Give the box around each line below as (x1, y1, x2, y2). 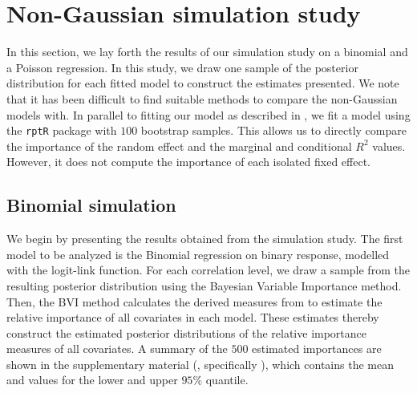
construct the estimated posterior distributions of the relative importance (6, 324, 367, 341)
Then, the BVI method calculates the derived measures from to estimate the (6, 293, 383, 310)
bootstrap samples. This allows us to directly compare (140, 122, 407, 139)
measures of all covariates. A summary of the (6, 340, 228, 357)
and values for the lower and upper (6, 371, 178, 388)
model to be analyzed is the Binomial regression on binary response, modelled (6, 245, 390, 262)
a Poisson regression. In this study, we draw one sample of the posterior (6, 59, 358, 75)
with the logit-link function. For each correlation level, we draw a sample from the (6, 261, 410, 278)
